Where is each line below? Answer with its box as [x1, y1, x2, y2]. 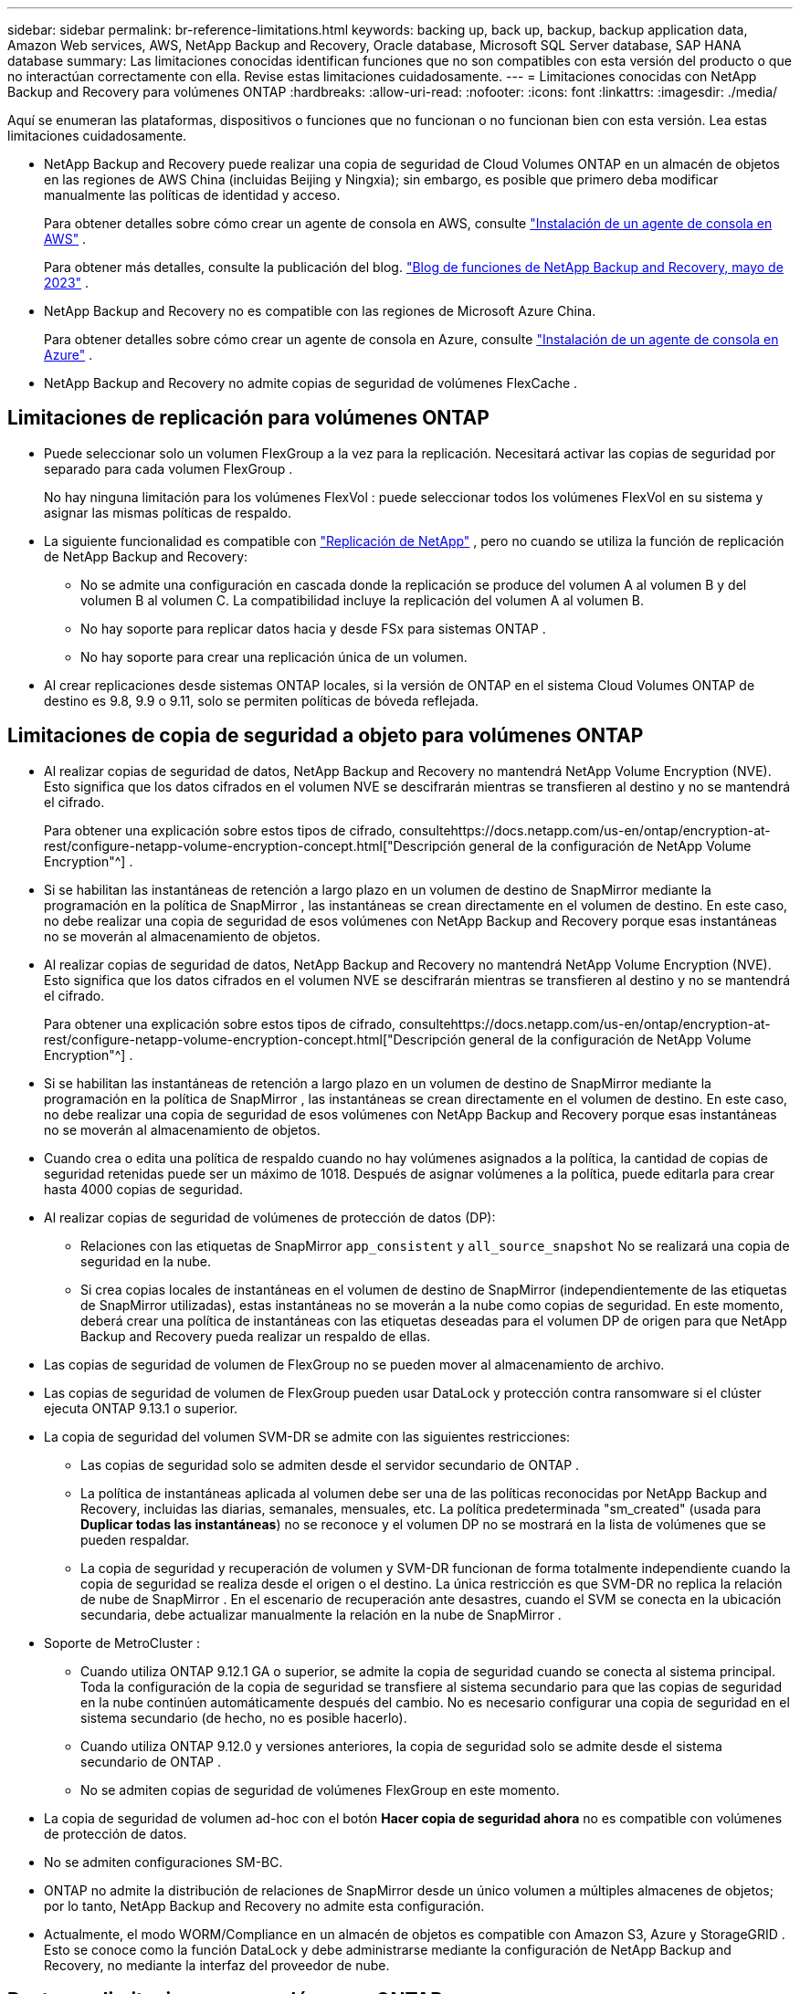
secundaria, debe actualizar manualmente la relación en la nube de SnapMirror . [80, 1606, 562, 1622]
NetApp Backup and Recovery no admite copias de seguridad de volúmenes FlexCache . [44, 375, 578, 391]
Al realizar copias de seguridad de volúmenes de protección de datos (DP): [44, 1209, 496, 1225]
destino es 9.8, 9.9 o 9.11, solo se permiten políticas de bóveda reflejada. [44, 692, 479, 708]
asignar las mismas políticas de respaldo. [44, 504, 291, 520]
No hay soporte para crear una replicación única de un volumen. [80, 648, 468, 665]
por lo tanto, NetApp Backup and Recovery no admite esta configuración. [44, 1897, 485, 1914]
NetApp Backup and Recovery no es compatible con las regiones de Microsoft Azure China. [44, 303, 596, 319]
